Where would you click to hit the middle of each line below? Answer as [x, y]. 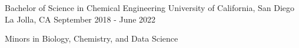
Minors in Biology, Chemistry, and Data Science [92, 38]
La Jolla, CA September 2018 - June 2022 [80, 19]
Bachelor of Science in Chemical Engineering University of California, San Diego [150, 8]
